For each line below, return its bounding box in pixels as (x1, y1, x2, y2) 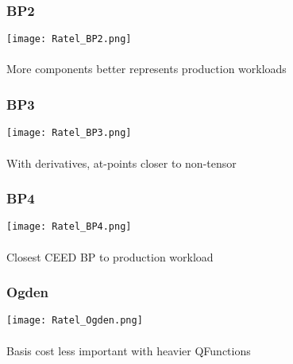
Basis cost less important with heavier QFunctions (6, 342, 251, 358)
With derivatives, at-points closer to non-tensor (6, 154, 237, 171)
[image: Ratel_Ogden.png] (6, 315, 143, 327)
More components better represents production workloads (6, 60, 287, 77)
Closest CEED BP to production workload (6, 248, 214, 265)
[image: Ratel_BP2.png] (6, 33, 132, 45)
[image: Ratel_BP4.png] (6, 221, 132, 233)
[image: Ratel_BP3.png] (6, 127, 132, 139)
